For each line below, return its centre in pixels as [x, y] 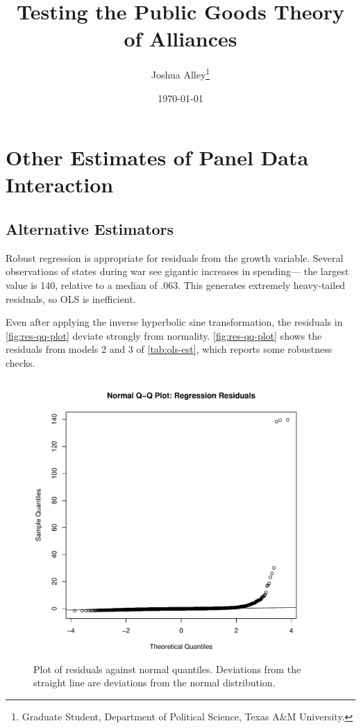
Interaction [60, 184]
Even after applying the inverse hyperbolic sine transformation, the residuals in [174, 322]
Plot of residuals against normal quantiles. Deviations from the [167, 669]
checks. [20, 362]
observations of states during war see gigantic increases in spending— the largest [177, 271]
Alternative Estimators [90, 228]
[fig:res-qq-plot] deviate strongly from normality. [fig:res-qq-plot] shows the [164, 335]
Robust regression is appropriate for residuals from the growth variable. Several [175, 257]
